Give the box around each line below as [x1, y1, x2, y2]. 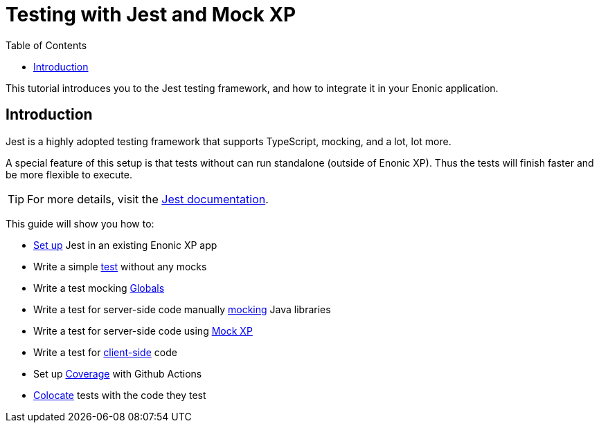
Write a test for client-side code [33, 346, 177, 358]
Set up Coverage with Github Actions [33, 367, 202, 380]
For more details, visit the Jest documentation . [27, 192, 269, 206]
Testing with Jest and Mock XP [6, 3, 296, 26]
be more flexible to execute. [6, 168, 133, 180]
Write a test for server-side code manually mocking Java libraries [33, 303, 331, 315]
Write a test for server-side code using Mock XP [33, 324, 253, 337]
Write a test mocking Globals [33, 281, 165, 294]
